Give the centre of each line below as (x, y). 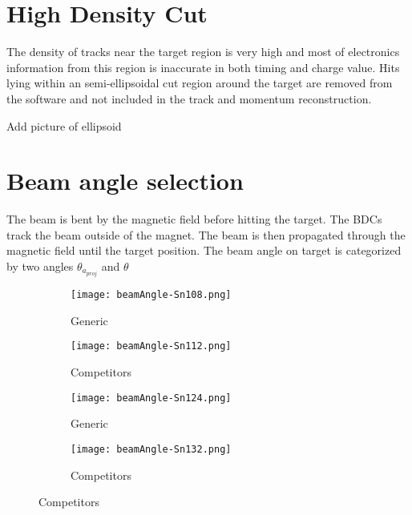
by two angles (40, 266)
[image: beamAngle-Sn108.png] (151, 295)
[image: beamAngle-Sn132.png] (151, 449)
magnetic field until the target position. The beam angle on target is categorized (204, 250)
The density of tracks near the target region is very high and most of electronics (203, 52)
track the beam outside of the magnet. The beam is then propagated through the (206, 234)
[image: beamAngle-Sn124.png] (151, 398)
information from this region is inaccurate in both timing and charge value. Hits (203, 67)
